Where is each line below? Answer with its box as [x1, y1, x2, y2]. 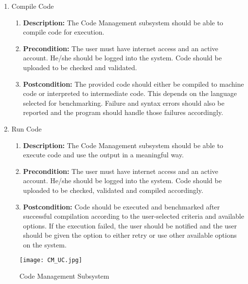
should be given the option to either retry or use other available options [23, 230, 237, 240]
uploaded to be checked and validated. [23, 62, 137, 72]
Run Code [11, 123, 42, 133]
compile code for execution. [23, 27, 105, 37]
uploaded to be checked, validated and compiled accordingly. [23, 185, 203, 195]
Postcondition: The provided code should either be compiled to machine [23, 78, 244, 89]
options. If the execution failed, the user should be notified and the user [23, 220, 237, 230]
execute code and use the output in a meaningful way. [23, 150, 184, 160]
